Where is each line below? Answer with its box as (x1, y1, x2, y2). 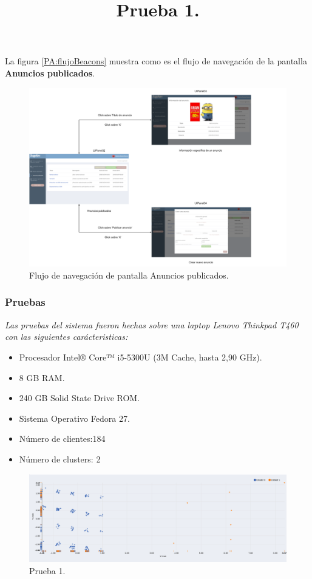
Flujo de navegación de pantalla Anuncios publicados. (29, 268, 229, 281)
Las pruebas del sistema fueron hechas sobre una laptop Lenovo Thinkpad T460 (5, 318, 299, 331)
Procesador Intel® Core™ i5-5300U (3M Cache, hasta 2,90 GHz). (19, 350, 262, 363)
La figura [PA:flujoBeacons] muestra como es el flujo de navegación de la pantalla (5, 55, 307, 67)
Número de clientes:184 (19, 432, 106, 445)
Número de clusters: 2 (19, 452, 101, 465)
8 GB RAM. (19, 371, 65, 384)
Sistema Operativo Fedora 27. (19, 411, 130, 424)
